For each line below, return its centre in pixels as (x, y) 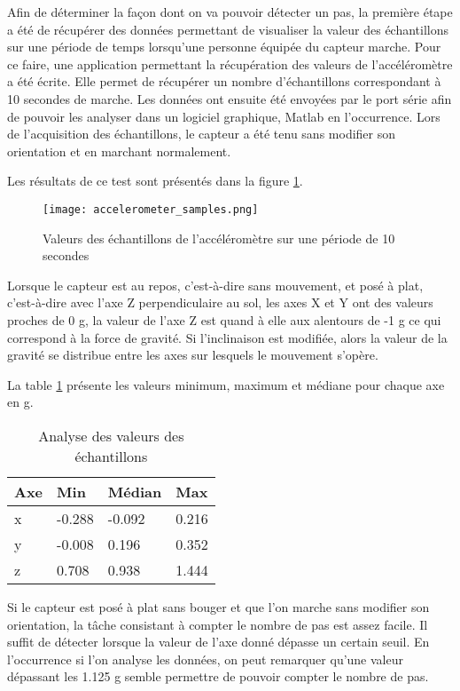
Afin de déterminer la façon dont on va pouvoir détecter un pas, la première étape (230, 12)
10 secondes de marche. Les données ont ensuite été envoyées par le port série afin (230, 98)
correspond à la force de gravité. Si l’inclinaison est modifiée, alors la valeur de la (227, 337)
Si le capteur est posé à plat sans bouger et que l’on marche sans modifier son (218, 606)
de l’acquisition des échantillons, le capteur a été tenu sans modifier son (202, 134)
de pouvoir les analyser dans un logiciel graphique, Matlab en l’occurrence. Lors (224, 116)
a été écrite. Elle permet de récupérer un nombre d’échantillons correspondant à (224, 81)
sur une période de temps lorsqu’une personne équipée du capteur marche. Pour (224, 47)
